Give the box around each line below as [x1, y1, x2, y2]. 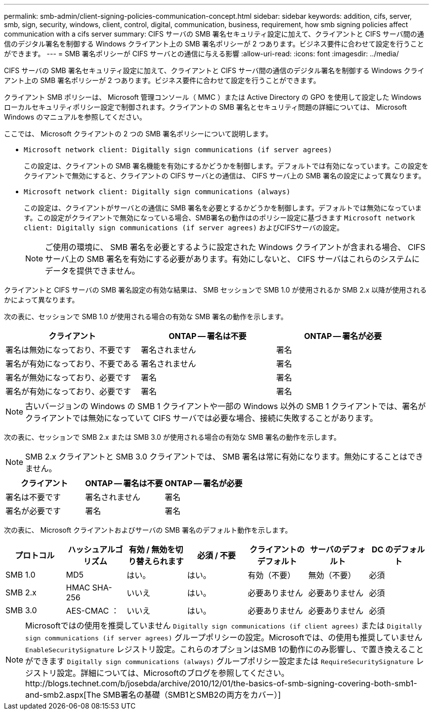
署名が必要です [5, 506, 61, 516]
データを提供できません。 [45, 266, 140, 276]
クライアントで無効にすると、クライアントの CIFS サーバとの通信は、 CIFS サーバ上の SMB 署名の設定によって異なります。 [24, 171, 426, 180]
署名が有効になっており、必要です [5, 386, 131, 396]
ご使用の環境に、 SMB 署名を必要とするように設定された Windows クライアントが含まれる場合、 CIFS [45, 242, 426, 252]
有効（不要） [248, 570, 296, 580]
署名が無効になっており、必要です [5, 373, 131, 382]
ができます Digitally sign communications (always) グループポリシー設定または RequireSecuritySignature [25, 656, 414, 666]
